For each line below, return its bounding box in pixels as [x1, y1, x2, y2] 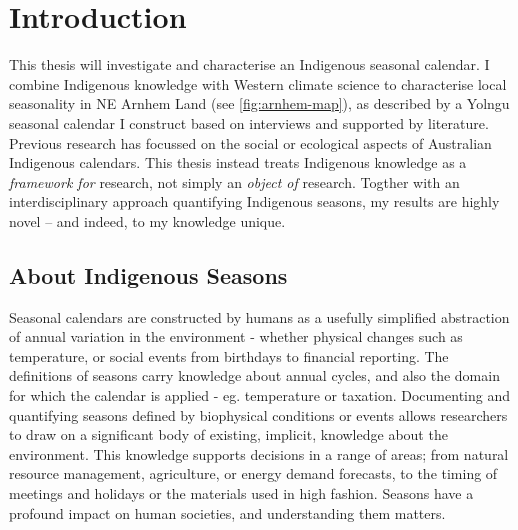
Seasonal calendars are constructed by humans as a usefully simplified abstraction [9, 306, 510, 327]
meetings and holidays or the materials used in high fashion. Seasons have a [9, 483, 474, 504]
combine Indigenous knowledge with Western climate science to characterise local [9, 73, 507, 94]
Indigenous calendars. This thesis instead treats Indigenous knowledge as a [9, 152, 467, 173]
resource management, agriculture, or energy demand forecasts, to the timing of [9, 463, 498, 484]
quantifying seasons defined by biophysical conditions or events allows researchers [9, 404, 508, 425]
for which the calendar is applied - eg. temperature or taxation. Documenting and [9, 385, 510, 406]
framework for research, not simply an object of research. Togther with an [9, 171, 460, 192]
